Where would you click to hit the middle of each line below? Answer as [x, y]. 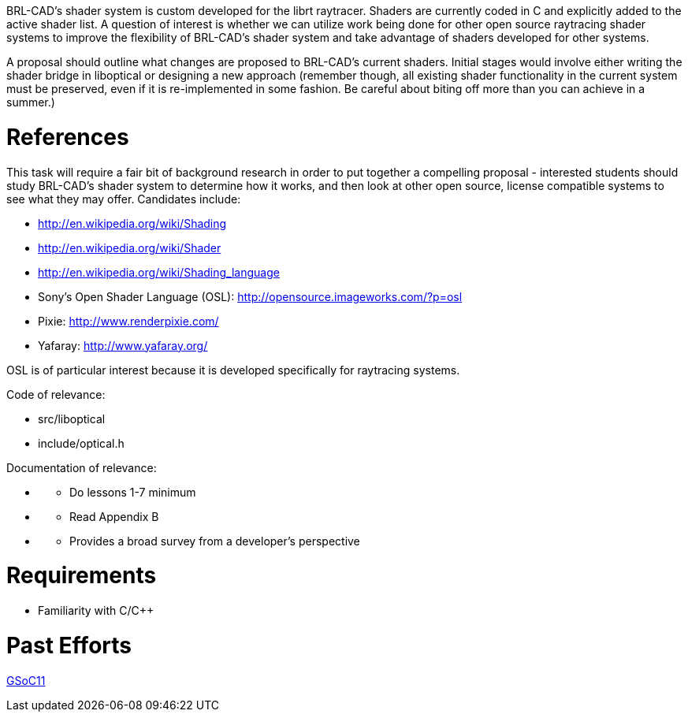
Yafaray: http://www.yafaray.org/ [123, 345]
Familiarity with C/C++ [96, 610]
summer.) [31, 102]
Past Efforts [69, 645]
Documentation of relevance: [82, 467]
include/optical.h [81, 443]
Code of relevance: [56, 394]
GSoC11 [26, 680]
